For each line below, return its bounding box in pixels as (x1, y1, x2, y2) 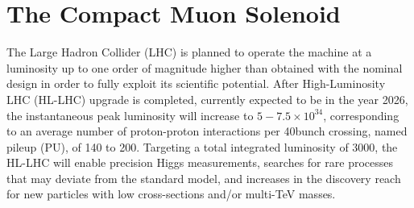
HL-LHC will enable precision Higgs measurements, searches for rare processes (6, 154, 393, 171)
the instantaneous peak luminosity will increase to (6, 106, 254, 123)
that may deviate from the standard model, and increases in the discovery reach (6, 169, 401, 186)
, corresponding (323, 106, 400, 123)
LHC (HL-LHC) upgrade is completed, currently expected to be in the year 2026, (6, 90, 408, 107)
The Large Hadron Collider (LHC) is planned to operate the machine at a (6, 44, 372, 60)
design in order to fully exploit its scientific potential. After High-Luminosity (6, 75, 386, 92)
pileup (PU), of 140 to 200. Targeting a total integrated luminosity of (6, 138, 349, 155)
